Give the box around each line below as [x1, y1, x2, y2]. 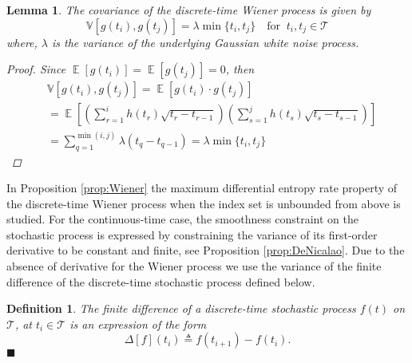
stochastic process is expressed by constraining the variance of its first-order [6, 226, 378, 243]
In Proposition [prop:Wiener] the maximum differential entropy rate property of [6, 180, 398, 196]
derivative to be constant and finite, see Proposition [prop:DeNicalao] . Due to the [6, 242, 405, 258]
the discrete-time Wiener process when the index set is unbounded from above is [6, 195, 401, 211]
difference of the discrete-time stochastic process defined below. [6, 273, 315, 290]
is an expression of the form [69, 315, 207, 332]
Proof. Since [6, 61, 66, 77]
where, [6, 34, 38, 50]
